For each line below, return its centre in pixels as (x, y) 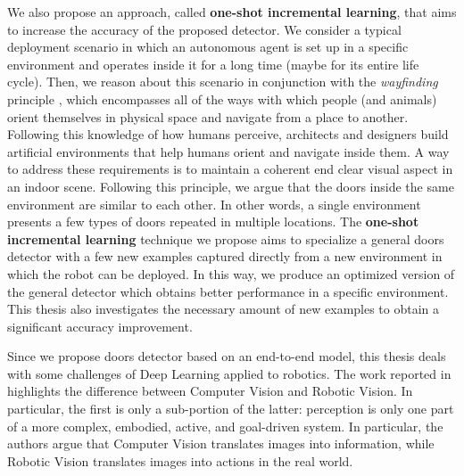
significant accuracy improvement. (100, 326)
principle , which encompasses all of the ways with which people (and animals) (222, 98)
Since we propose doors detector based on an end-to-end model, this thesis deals (227, 356)
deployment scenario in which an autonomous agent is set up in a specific (208, 47)
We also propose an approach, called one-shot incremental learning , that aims (232, 12)
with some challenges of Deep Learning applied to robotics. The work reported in (229, 373)
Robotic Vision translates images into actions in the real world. (180, 460)
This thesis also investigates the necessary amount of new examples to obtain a (224, 309)
